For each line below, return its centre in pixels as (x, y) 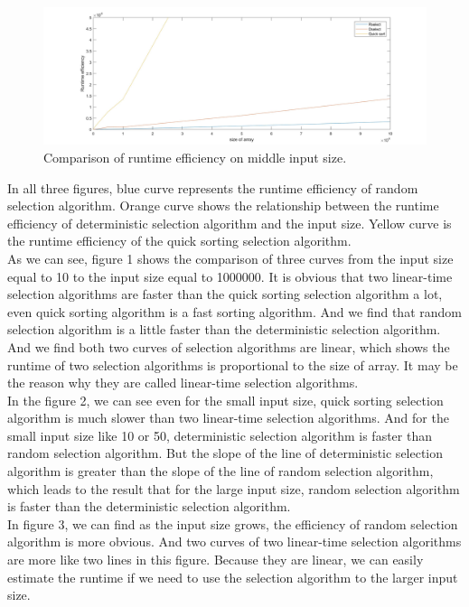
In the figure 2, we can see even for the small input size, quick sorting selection (225, 400)
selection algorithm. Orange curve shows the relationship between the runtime (223, 205)
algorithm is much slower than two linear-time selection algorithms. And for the (228, 418)
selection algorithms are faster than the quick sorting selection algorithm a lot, (225, 294)
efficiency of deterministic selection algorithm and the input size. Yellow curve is (230, 223)
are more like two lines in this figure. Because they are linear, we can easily (216, 560)
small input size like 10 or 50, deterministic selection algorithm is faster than (220, 435)
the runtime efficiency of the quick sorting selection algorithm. (179, 241)
